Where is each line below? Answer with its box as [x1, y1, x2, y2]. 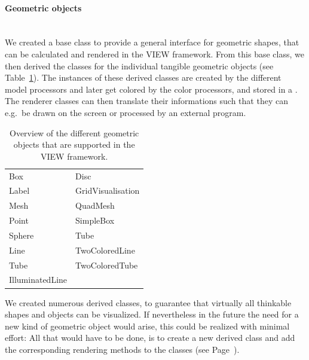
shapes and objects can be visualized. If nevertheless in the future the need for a [5, 308, 299, 321]
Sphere [9, 228, 34, 241]
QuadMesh [75, 199, 115, 212]
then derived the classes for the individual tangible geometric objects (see [5, 59, 274, 72]
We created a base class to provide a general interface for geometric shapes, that [5, 36, 299, 48]
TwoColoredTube [75, 258, 138, 271]
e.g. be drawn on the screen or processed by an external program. [5, 106, 246, 118]
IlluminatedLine [9, 273, 68, 286]
